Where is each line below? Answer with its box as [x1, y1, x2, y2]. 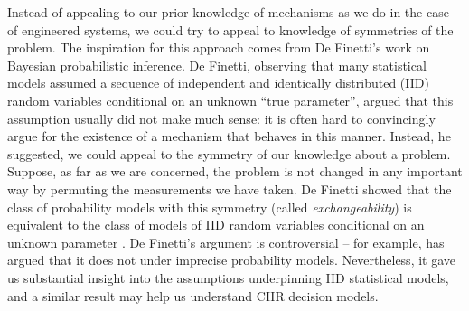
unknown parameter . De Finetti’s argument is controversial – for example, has [7, 232, 445, 251]
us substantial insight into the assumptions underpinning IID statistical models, [7, 268, 449, 287]
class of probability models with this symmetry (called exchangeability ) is [7, 197, 412, 216]
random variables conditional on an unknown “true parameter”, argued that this [7, 90, 454, 109]
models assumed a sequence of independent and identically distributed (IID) [7, 73, 429, 92]
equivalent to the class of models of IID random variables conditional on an [7, 215, 425, 234]
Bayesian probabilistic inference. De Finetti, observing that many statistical [7, 55, 427, 74]
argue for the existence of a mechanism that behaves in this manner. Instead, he [7, 127, 451, 146]
